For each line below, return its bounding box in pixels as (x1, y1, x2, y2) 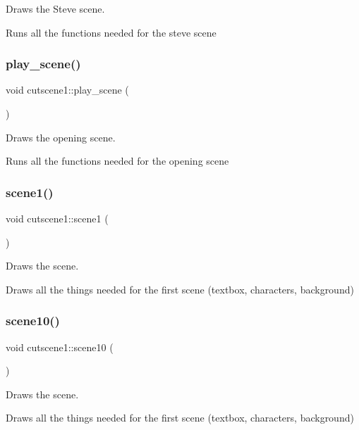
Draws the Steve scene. (6, 1, 105, 15)
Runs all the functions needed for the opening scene (6, 153, 229, 168)
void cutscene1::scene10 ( (6, 339, 114, 354)
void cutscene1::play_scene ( (6, 82, 129, 97)
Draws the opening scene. (6, 129, 116, 144)
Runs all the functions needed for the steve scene (6, 25, 217, 39)
